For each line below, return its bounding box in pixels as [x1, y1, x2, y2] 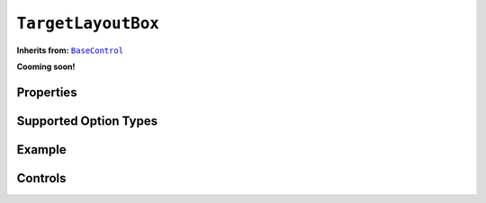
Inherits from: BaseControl [16, 45, 124, 56]
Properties [16, 84, 77, 100]
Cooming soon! [16, 61, 76, 72]
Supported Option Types [16, 113, 157, 128]
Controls [16, 171, 67, 186]
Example [16, 142, 67, 157]
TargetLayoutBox [16, 13, 159, 33]
